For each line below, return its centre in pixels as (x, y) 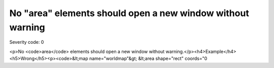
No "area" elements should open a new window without (129, 13)
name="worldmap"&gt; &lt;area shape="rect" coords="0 (148, 58)
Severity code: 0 (27, 42)
